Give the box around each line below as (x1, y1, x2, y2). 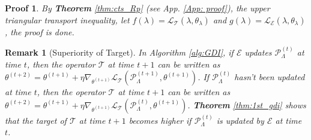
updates (244, 46, 272, 58)
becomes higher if (128, 114, 192, 126)
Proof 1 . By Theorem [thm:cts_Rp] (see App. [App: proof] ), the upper (5, 2, 270, 14)
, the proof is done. (5, 25, 74, 38)
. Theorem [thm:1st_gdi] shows (187, 98, 306, 111)
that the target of (5, 114, 67, 126)
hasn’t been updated (234, 71, 305, 83)
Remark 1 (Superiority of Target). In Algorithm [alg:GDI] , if (5, 46, 234, 58)
